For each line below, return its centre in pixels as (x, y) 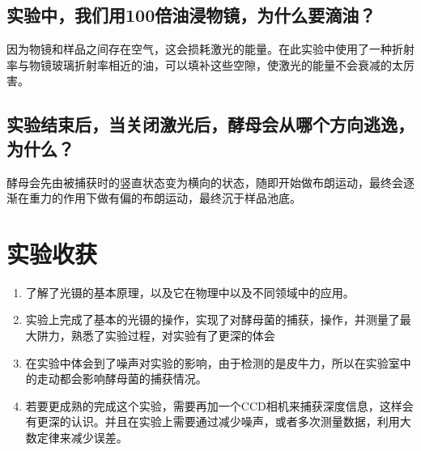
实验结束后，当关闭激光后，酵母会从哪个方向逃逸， (210, 124)
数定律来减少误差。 (77, 438)
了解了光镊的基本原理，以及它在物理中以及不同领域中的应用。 (190, 292)
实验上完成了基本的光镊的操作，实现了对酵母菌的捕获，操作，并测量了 (213, 319)
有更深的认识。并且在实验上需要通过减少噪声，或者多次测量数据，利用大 (218, 421)
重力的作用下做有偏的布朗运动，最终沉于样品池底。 (165, 198)
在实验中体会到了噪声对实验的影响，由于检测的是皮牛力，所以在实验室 (213, 362)
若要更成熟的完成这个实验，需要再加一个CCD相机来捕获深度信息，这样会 (219, 405)
